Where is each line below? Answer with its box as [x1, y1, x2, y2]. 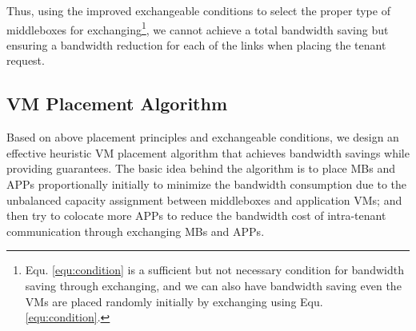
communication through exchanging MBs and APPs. [6, 222, 265, 239]
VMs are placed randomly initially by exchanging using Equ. [25, 293, 323, 309]
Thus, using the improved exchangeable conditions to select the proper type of [6, 2, 390, 18]
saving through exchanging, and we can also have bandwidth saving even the [25, 277, 402, 293]
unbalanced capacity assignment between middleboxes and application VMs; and [6, 191, 402, 208]
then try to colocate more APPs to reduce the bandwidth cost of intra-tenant [6, 207, 386, 224]
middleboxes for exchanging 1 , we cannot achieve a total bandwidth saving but [6, 18, 389, 38]
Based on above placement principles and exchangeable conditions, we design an [6, 129, 399, 146]
